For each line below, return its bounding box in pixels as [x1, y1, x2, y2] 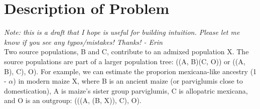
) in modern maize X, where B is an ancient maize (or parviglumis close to [13, 76, 243, 86]
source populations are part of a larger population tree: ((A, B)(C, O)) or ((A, [4, 56, 245, 66]
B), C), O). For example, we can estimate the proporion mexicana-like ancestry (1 [4, 66, 257, 76]
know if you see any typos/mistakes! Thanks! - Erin [4, 36, 163, 47]
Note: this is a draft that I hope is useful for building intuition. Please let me [4, 27, 240, 37]
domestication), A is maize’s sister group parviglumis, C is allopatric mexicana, [4, 85, 248, 96]
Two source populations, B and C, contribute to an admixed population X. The [4, 46, 249, 57]
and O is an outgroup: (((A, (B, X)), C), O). [4, 95, 142, 106]
